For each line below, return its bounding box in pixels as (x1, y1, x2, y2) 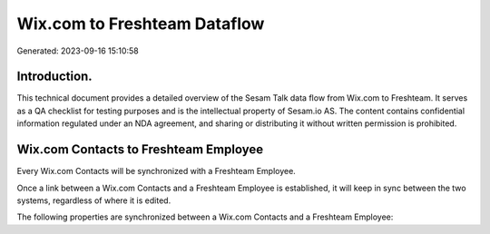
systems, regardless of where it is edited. (16, 195, 171, 206)
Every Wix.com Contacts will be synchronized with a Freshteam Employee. (16, 166, 297, 177)
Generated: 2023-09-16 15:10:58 (16, 45, 140, 56)
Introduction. (16, 69, 93, 84)
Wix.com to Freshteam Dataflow (16, 14, 265, 34)
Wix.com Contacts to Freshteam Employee (16, 141, 263, 158)
